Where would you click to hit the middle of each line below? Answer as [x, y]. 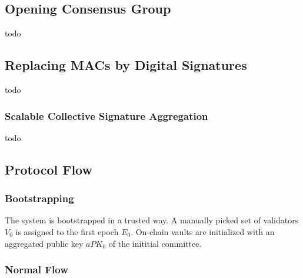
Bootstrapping [39, 198]
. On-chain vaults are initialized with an [203, 232]
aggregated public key [44, 243]
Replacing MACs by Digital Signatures [126, 65]
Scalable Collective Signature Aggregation [106, 115]
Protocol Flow [49, 169]
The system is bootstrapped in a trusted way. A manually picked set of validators [152, 220]
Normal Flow [36, 269]
